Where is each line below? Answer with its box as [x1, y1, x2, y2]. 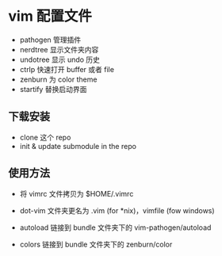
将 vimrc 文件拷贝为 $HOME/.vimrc [19, 189, 134, 198]
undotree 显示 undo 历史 [19, 55, 101, 64]
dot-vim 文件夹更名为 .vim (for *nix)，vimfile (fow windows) [19, 205, 216, 215]
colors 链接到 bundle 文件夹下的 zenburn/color [19, 239, 173, 249]
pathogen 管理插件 [19, 35, 82, 44]
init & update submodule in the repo [19, 141, 137, 151]
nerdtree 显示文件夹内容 [19, 44, 99, 54]
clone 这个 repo [19, 132, 71, 142]
